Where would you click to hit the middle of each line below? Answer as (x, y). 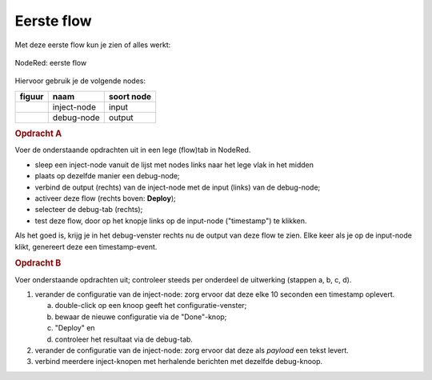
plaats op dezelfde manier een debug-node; (107, 176)
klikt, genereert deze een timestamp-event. (86, 246)
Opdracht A (38, 134)
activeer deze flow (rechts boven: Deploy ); (105, 198)
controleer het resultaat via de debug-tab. (124, 339)
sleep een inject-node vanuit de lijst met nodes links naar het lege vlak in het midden (174, 165)
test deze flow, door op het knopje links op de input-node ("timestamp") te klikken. (171, 221)
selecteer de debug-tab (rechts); (89, 210)
